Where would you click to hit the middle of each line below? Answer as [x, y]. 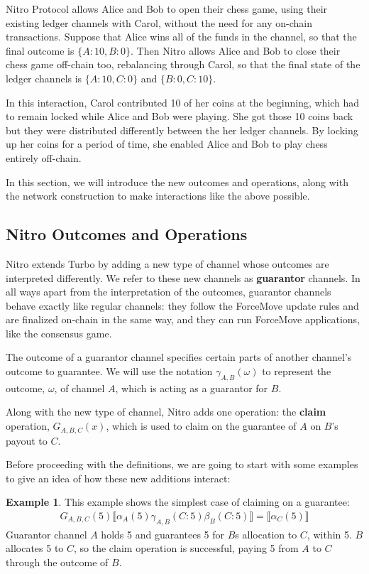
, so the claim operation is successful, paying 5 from [186, 548]
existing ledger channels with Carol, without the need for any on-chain [159, 22]
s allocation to [266, 534]
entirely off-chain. [44, 157]
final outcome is [40, 50]
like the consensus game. [59, 333]
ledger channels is [44, 78]
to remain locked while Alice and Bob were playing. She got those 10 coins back [180, 116]
